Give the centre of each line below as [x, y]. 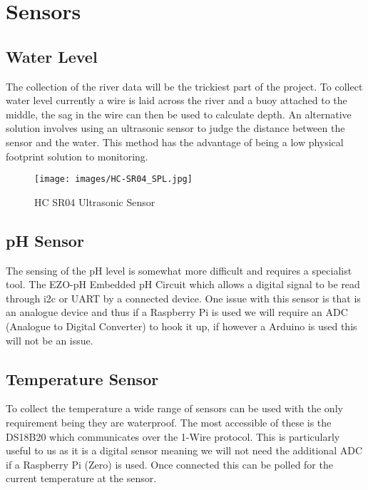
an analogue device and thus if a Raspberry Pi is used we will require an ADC [177, 312]
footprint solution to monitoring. [77, 156]
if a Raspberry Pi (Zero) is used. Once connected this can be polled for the [169, 464]
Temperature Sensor [82, 378]
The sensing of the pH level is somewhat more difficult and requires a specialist [179, 270]
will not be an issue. [50, 340]
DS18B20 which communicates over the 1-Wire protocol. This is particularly [173, 436]
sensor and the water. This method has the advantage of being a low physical [175, 142]
